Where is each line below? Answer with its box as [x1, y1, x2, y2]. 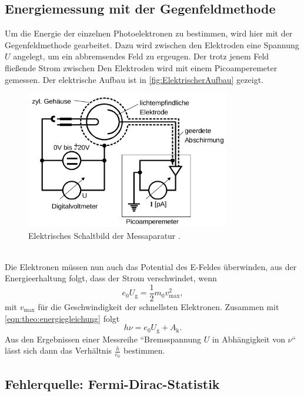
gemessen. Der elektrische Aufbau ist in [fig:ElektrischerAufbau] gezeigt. [5, 73, 263, 85]
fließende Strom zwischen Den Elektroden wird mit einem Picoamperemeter [5, 61, 278, 74]
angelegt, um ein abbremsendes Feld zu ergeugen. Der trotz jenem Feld [13, 50, 269, 62]
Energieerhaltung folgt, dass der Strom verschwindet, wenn [5, 272, 217, 284]
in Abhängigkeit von [212, 332, 285, 345]
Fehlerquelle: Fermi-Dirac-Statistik [5, 374, 220, 392]
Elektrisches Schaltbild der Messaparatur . [28, 229, 181, 241]
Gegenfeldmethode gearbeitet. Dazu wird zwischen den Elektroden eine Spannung [5, 38, 299, 51]
